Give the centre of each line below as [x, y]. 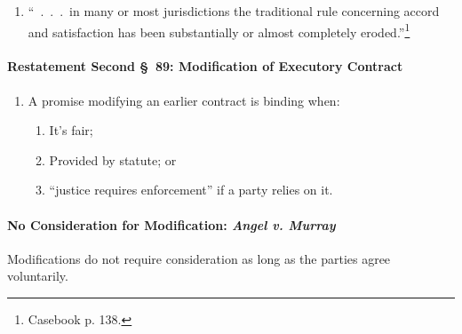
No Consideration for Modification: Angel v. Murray [171, 224]
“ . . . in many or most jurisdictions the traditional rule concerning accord [234, 11]
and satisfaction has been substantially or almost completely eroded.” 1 [219, 30]
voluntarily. [38, 276]
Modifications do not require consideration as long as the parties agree [199, 258]
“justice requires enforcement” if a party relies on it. [191, 190]
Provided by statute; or [113, 159]
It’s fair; [71, 130]
